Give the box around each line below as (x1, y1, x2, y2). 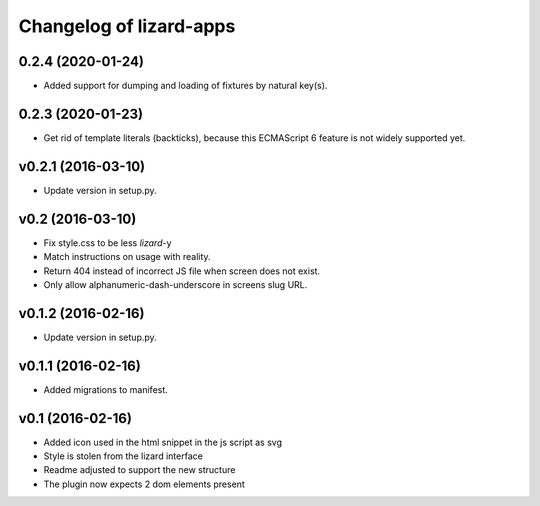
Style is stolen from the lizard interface (43, 450, 204, 462)
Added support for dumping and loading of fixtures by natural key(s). (43, 80, 328, 92)
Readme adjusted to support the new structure (43, 464, 236, 476)
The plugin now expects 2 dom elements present (43, 478, 245, 490)
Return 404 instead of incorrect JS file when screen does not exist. (43, 265, 320, 277)
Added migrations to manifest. (43, 383, 169, 395)
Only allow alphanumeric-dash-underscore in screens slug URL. (43, 278, 308, 290)
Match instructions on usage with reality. (43, 251, 211, 263)
